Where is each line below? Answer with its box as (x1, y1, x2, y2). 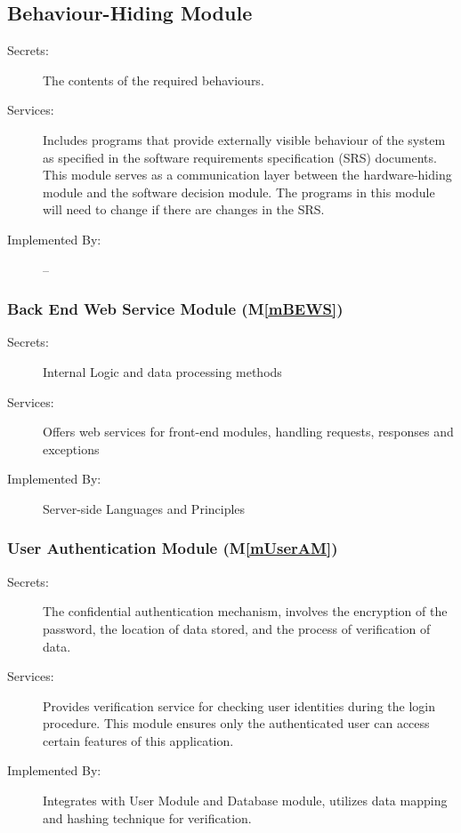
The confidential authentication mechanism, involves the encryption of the (43, 602, 448, 621)
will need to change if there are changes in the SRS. (43, 200, 325, 219)
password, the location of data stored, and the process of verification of (43, 619, 431, 637)
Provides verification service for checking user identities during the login (43, 696, 435, 715)
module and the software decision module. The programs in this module (43, 182, 435, 201)
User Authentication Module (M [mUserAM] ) (7, 537, 338, 559)
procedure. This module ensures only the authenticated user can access (43, 714, 430, 733)
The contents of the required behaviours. (43, 70, 264, 89)
